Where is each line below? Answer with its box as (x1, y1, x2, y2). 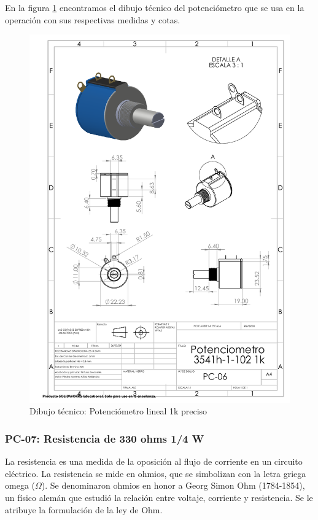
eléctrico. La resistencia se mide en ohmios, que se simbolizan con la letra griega (5, 467, 306, 479)
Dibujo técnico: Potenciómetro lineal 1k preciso (29, 405, 207, 417)
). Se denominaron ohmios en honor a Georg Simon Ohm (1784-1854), (41, 479, 305, 492)
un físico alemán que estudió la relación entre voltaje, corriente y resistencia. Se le (5, 491, 313, 504)
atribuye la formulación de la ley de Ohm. (5, 503, 163, 516)
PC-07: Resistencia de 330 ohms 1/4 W (5, 430, 204, 446)
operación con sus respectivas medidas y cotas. (5, 13, 180, 26)
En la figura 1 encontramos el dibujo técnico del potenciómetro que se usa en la (5, 1, 304, 14)
